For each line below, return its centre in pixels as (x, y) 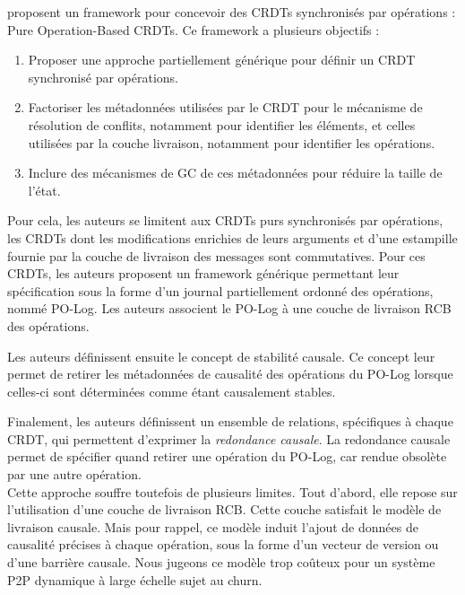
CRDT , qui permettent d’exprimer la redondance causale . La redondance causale (229, 438)
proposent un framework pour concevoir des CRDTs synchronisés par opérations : (232, 12)
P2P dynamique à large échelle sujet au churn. (135, 579)
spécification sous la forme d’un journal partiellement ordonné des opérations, (220, 290)
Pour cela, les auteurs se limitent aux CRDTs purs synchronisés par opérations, (225, 220)
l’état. (44, 190)
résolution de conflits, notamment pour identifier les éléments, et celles (222, 124)
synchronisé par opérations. (103, 77)
